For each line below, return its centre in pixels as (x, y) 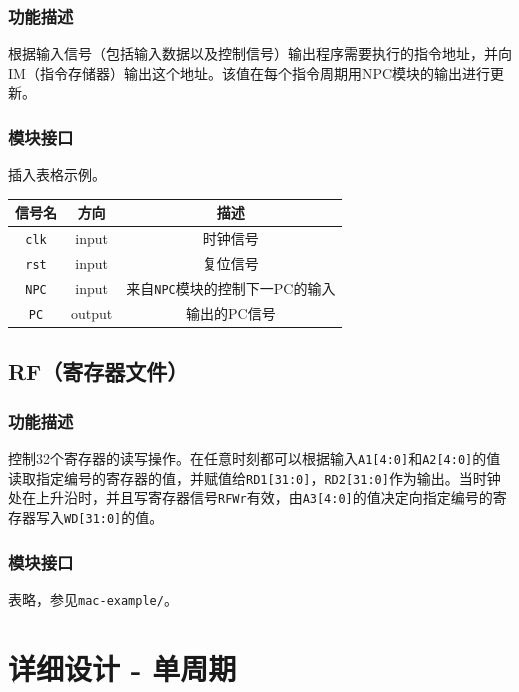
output (92, 312)
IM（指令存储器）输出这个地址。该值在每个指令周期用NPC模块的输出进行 (249, 72)
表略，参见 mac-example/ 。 (93, 598)
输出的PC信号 (230, 312)
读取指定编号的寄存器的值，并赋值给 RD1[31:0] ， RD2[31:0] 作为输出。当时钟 (254, 477)
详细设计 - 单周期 (122, 667)
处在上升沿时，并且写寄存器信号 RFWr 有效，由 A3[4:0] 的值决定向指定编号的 (250, 497)
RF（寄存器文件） (98, 371)
